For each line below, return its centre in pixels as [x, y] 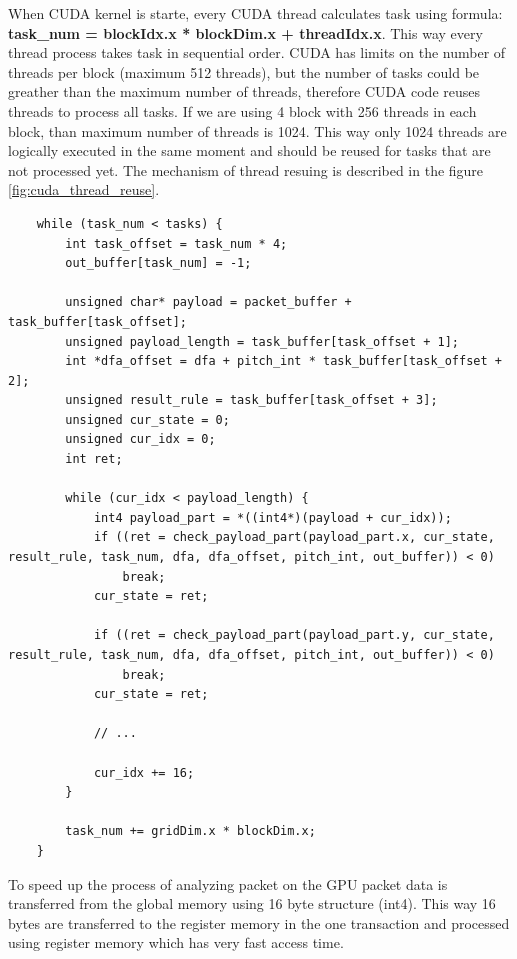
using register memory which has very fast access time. [176, 942]
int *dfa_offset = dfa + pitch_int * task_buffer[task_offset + [283, 361]
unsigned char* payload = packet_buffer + [208, 302]
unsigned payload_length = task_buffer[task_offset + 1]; [262, 341]
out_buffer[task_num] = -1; [158, 263]
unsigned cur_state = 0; [147, 419]
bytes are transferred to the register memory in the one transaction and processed [259, 922]
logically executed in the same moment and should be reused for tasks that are [249, 150]
